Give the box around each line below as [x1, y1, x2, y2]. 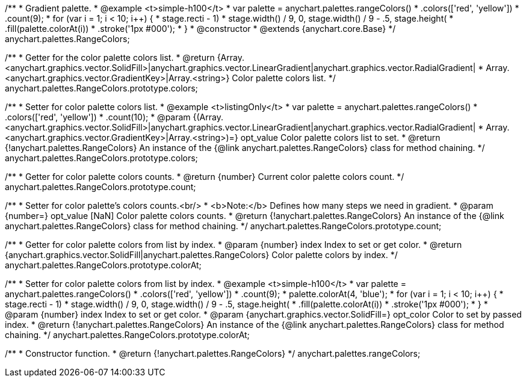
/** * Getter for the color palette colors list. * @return [5, 52, 215, 63]
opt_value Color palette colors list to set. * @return [240, 132, 441, 143]
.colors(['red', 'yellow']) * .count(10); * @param [5, 112, 191, 122]
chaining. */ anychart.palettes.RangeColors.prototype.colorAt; [5, 330, 250, 340]
